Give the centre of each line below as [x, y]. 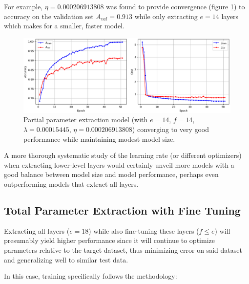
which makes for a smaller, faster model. [64, 26]
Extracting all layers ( [37, 230]
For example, [23, 6]
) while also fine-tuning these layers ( [144, 230]
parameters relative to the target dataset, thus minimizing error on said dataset [123, 250]
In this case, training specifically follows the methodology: [91, 276]
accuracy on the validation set [49, 16]
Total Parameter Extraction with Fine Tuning [122, 210]
